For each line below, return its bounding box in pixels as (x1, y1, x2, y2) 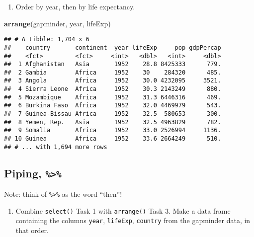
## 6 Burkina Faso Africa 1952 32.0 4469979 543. (4, 102, 221, 109)
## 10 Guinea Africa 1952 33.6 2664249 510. (4, 135, 221, 143)
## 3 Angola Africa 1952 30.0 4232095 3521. (4, 77, 221, 84)
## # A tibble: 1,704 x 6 (4, 36, 89, 43)
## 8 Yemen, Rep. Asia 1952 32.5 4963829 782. (4, 118, 221, 126)
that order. (15, 225, 49, 236)
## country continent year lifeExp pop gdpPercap (4, 44, 221, 51)
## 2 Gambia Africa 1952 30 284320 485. (4, 69, 221, 76)
